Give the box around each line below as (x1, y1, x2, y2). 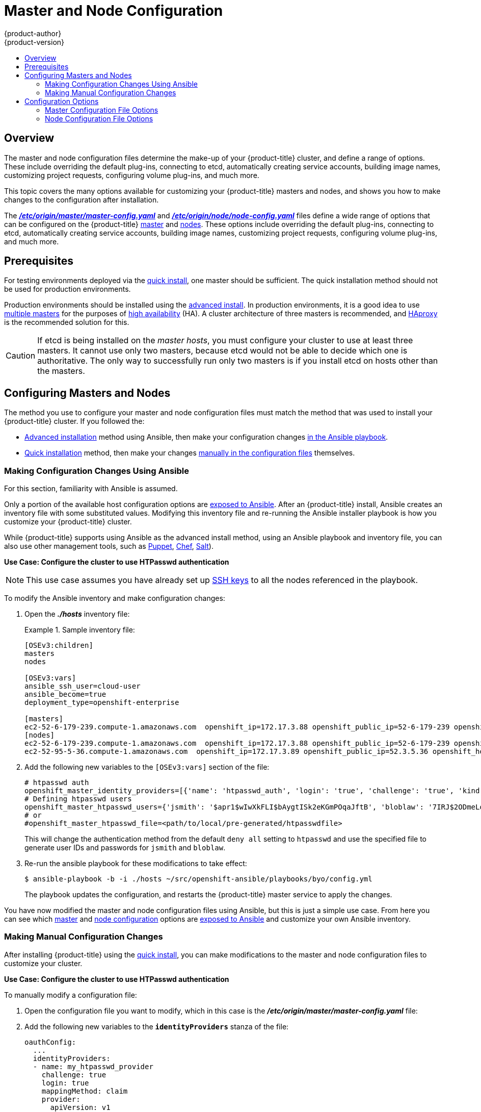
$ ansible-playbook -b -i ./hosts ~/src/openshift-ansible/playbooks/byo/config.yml (24, 875, 372, 883)
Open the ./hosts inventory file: (24, 610, 130, 619)
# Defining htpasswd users (24, 795, 132, 803)
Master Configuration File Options (45, 105, 158, 114)
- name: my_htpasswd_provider (33, 1062, 153, 1071)
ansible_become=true (24, 690, 106, 699)
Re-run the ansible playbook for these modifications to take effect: (24, 859, 247, 868)
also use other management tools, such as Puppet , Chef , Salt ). (4, 542, 213, 551)
